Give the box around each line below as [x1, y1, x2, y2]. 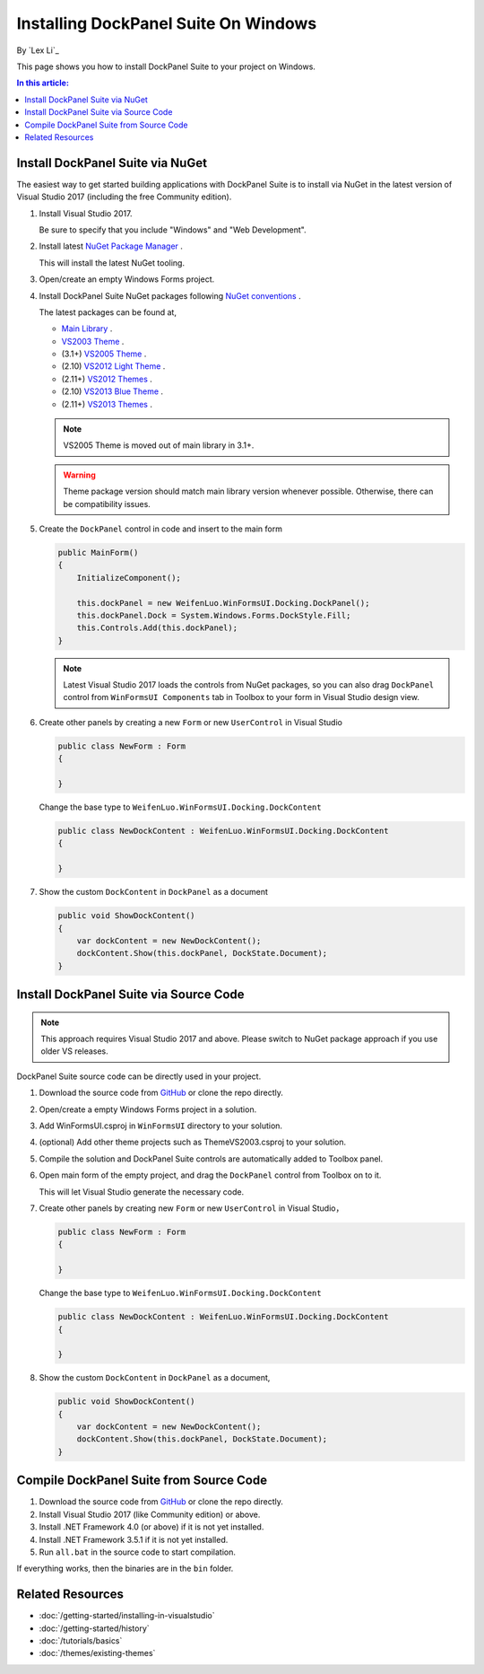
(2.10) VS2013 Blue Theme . [61, 386, 164, 397]
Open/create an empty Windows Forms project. [39, 274, 215, 285]
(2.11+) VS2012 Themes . [61, 373, 152, 384]
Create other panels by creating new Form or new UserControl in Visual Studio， [39, 1203, 344, 1214]
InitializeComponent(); [76, 573, 181, 583]
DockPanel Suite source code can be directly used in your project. [16, 1071, 262, 1082]
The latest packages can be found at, [39, 306, 177, 318]
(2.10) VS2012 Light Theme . [61, 361, 166, 372]
